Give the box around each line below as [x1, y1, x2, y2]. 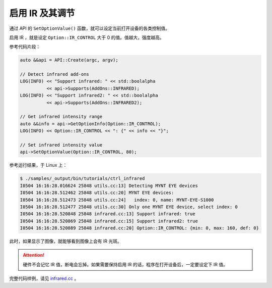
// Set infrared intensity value [20, 142, 103, 148]
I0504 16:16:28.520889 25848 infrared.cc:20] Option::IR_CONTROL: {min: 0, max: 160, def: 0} [20, 225, 259, 231]
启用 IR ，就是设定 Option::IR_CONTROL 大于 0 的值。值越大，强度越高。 [9, 34, 164, 40]
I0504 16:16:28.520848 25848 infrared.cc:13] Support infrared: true [20, 211, 195, 217]
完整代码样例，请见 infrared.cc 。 [9, 275, 79, 281]
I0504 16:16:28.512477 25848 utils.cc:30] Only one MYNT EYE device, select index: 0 [20, 204, 238, 210]
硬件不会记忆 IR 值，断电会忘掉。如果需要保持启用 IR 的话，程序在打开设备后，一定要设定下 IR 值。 [23, 261, 228, 267]
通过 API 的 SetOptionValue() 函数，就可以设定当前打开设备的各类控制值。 [9, 25, 170, 31]
